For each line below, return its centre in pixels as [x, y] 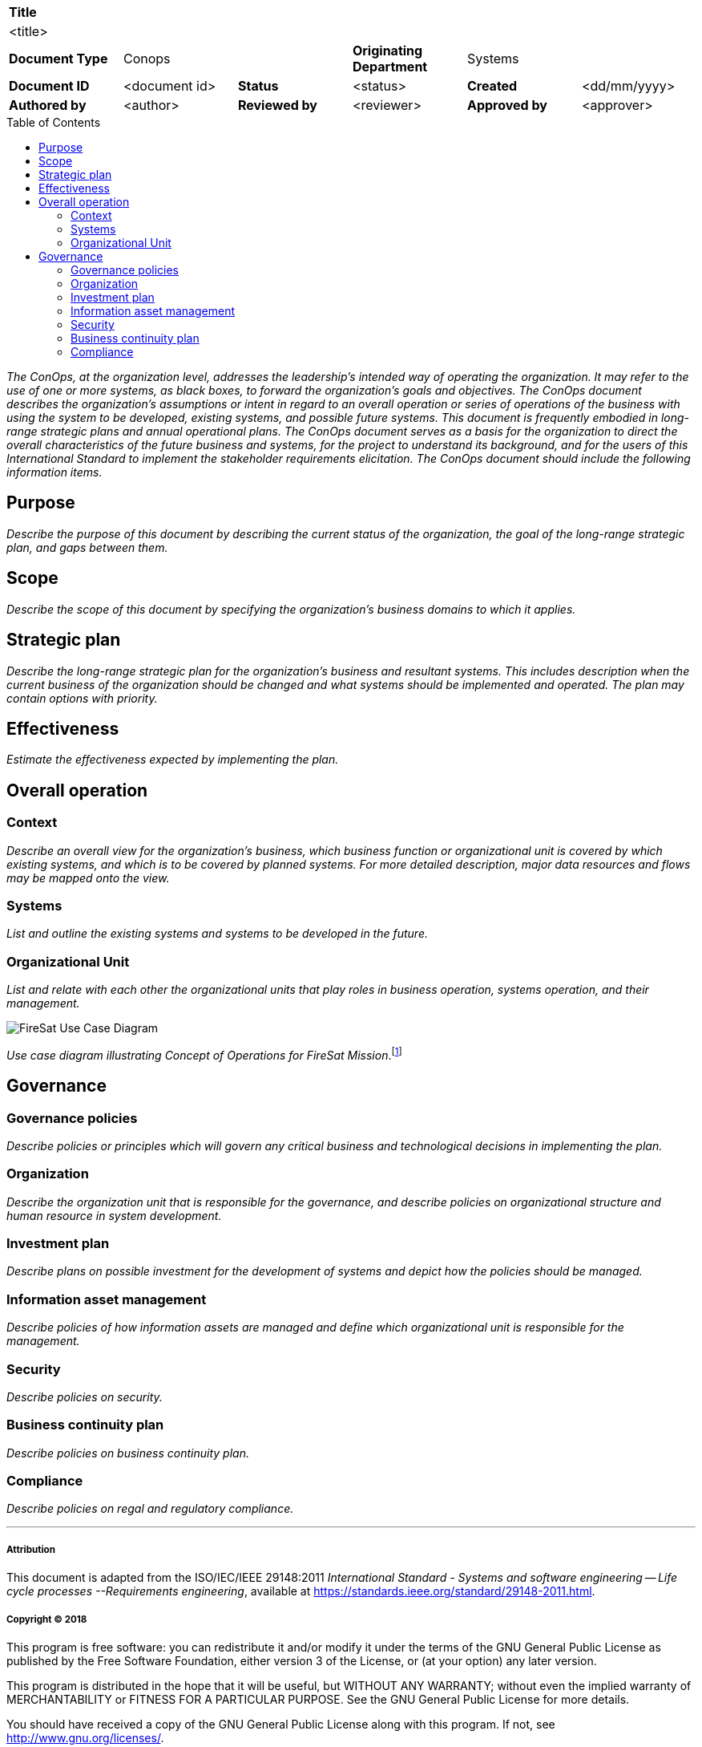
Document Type [58, 59]
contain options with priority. [82, 698]
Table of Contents [54, 122]
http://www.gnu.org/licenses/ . [85, 1738]
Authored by [48, 105]
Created [492, 86]
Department [390, 67]
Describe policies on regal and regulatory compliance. [150, 1509]
